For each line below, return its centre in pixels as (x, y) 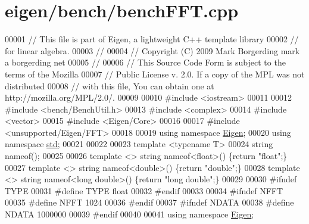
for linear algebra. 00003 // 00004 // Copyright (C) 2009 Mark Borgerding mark (152, 50)
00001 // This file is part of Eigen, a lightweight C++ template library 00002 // (152, 39)
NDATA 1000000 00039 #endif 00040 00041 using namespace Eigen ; (129, 214)
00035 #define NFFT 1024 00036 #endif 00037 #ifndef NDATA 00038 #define (149, 202)
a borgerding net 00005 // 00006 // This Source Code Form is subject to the (145, 62)
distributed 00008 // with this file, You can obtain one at (110, 85)
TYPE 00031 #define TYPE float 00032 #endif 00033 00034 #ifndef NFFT (144, 190)
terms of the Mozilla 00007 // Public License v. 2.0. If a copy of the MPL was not (155, 74)
